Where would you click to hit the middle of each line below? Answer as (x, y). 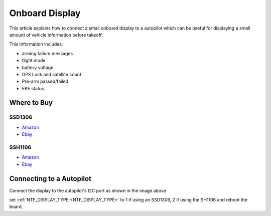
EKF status (33, 88)
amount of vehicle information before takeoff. (56, 35)
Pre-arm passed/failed (45, 81)
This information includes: (36, 44)
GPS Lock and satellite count (51, 74)
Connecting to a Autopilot (50, 179)
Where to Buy (31, 103)
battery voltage (38, 67)
